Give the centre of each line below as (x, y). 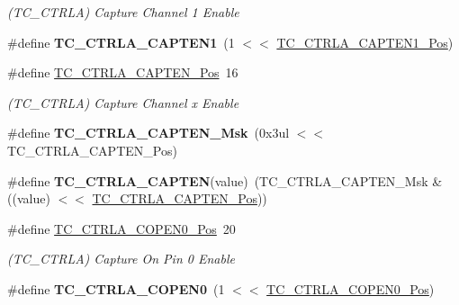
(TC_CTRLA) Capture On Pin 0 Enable (121, 259)
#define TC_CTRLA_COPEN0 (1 (116, 288)
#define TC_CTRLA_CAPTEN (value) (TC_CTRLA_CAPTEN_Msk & (225, 180)
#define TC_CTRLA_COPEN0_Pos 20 (121, 228)
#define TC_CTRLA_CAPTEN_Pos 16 (123, 72)
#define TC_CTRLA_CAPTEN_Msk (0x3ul (148, 133)
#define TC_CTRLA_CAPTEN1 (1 (121, 42)
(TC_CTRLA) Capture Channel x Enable (123, 102)
